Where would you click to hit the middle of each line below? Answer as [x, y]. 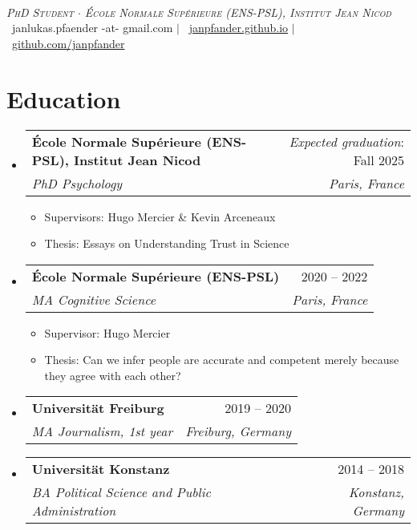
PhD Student [40, 12]
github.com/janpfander [69, 43]
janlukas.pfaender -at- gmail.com [92, 28]
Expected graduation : [346, 141]
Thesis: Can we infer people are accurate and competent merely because [222, 360]
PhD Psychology [77, 183]
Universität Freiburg [98, 408]
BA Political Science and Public [121, 492]
